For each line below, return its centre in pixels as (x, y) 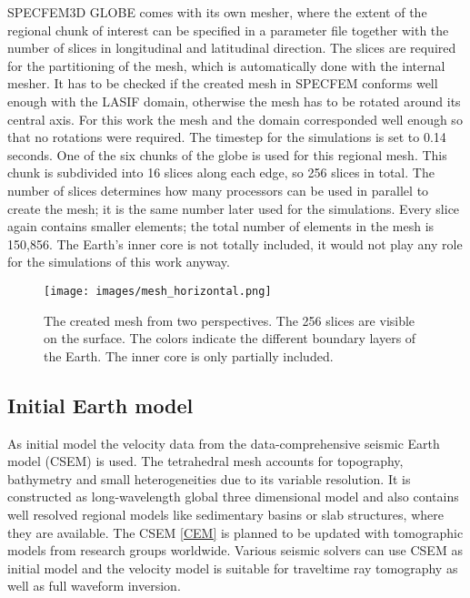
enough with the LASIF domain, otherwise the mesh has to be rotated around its (234, 101)
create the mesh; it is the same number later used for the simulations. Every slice (234, 208)
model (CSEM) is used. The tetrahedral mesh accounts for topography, (205, 461)
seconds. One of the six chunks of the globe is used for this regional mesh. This (227, 154)
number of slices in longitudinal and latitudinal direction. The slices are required (232, 48)
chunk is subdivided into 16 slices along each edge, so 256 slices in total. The (221, 172)
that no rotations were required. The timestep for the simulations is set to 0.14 (227, 137)
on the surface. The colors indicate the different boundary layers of (230, 338)
